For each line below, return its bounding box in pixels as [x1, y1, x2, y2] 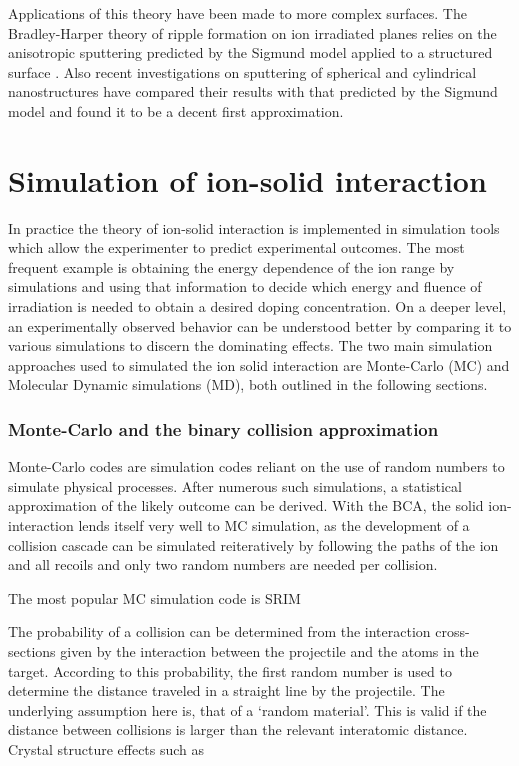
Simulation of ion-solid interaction [8, 159, 487, 200]
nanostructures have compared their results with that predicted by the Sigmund [8, 81, 498, 102]
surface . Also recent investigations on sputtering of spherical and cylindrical [8, 61, 477, 82]
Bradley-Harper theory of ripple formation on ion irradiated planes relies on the [8, 22, 497, 43]
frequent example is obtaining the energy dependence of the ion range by [8, 256, 455, 277]
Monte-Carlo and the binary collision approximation [8, 416, 439, 441]
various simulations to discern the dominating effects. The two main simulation [8, 335, 493, 356]
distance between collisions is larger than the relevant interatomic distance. [8, 719, 468, 740]
